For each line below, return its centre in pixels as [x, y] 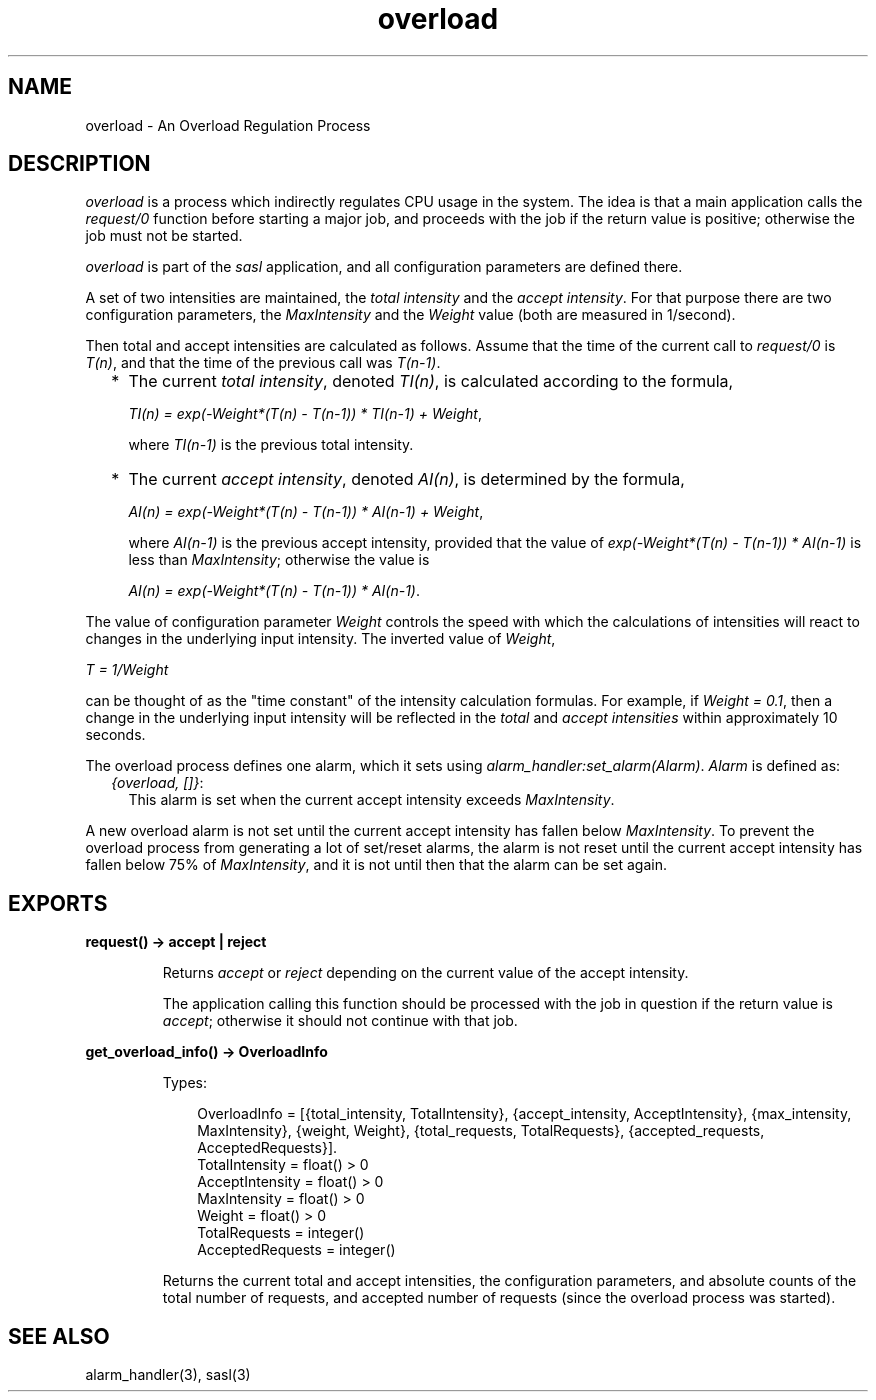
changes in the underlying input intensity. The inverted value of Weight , [320, 639]
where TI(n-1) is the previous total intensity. [271, 445]
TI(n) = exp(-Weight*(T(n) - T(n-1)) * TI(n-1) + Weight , [305, 414]
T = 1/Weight [127, 670]
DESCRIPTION [79, 164]
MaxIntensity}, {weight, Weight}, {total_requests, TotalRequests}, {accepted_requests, [481, 1131]
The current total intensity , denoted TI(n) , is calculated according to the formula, [431, 381]
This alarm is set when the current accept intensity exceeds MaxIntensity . [371, 800]
